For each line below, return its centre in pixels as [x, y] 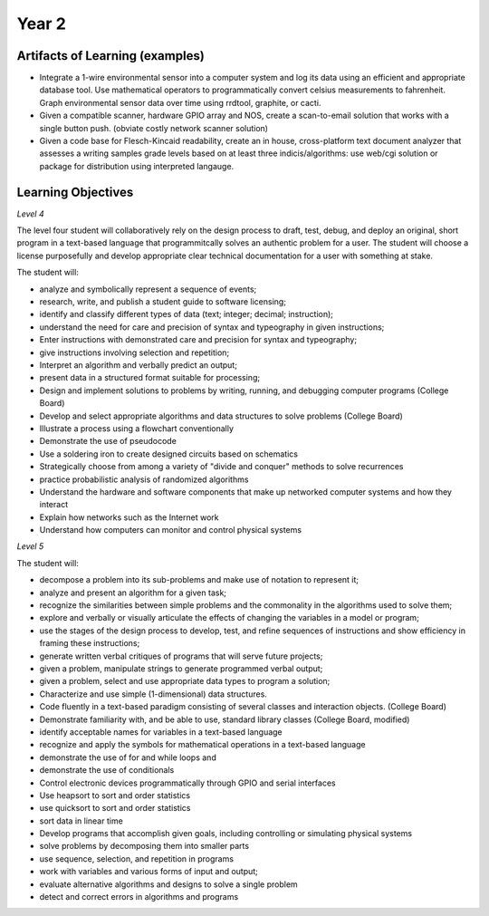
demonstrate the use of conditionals [107, 770]
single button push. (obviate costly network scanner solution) [154, 128]
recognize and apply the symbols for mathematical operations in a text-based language [202, 745]
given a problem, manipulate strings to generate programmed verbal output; [181, 668]
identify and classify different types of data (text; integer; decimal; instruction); [187, 314]
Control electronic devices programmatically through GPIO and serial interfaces [187, 783]
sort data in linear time [81, 821]
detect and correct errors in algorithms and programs [139, 897]
